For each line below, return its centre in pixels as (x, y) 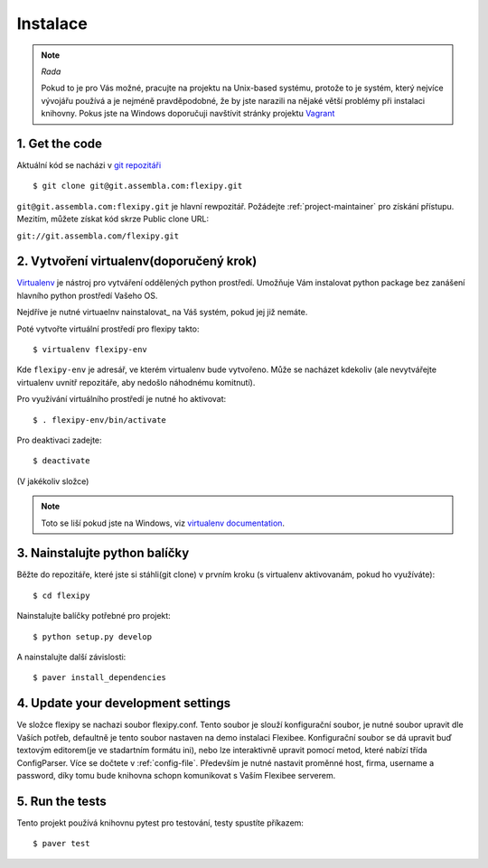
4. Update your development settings (124, 703)
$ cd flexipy (61, 595)
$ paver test (61, 844)
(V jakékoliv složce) (53, 481)
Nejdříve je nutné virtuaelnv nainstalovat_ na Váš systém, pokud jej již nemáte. (162, 313)
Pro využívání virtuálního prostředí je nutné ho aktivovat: (122, 399)
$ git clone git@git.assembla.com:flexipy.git (138, 186)
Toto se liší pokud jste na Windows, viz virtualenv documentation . (163, 523)
